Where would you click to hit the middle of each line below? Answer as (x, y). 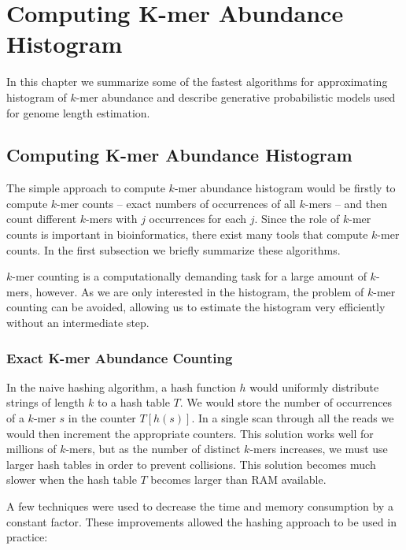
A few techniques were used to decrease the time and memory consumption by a (200, 506)
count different (42, 219)
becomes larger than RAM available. (238, 479)
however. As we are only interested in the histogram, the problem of (200, 291)
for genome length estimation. (78, 112)
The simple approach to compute (86, 188)
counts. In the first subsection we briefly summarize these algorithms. (173, 249)
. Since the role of (297, 219)
